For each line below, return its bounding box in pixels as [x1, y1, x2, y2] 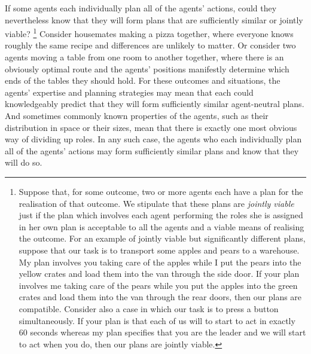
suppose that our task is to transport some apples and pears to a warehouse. [19, 243, 300, 256]
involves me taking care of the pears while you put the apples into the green [19, 279, 298, 291]
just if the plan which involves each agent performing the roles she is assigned [19, 209, 303, 221]
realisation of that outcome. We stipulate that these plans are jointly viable [19, 197, 294, 209]
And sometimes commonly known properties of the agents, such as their [5, 109, 269, 121]
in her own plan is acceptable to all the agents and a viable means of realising [19, 220, 304, 233]
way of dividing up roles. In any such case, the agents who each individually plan [5, 133, 302, 145]
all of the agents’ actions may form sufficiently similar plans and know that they [5, 144, 299, 157]
